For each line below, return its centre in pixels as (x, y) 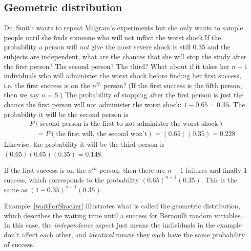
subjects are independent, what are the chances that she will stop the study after (125, 56)
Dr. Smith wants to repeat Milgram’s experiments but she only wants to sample (124, 28)
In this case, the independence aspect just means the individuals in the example (123, 225)
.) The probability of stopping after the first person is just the (151, 95)
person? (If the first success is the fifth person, (173, 85)
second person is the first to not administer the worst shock (129, 124)
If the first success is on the (45, 170)
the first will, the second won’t (102, 134)
